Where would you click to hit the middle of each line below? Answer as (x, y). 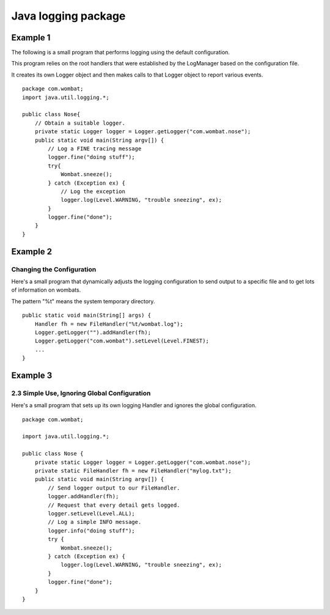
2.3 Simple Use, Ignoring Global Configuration (81, 393)
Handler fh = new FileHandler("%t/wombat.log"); (109, 324)
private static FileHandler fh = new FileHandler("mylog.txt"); (133, 471)
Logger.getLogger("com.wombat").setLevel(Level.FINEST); (122, 341)
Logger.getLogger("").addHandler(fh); (93, 332)
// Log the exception (93, 191)
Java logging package (68, 16)
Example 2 (31, 252)
